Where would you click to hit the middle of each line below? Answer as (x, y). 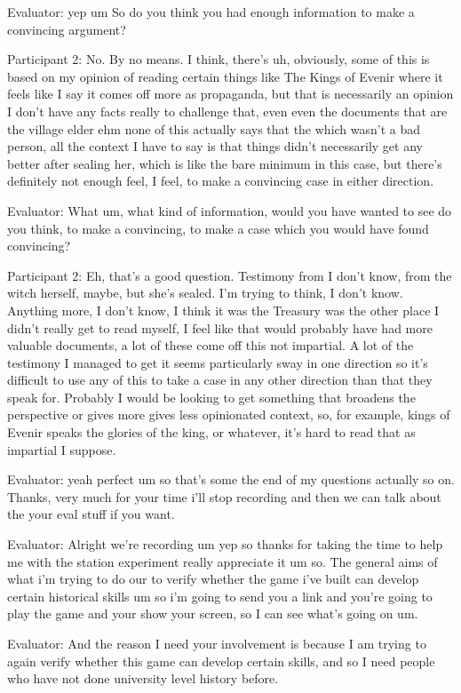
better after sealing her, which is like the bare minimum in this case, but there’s (225, 163)
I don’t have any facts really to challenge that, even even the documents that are (227, 111)
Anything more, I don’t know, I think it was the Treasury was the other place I (223, 310)
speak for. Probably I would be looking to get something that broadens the (211, 397)
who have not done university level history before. (143, 678)
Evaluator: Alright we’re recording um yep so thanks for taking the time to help (225, 544)
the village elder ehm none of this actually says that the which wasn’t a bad (214, 128)
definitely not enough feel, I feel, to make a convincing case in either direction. (221, 181)
